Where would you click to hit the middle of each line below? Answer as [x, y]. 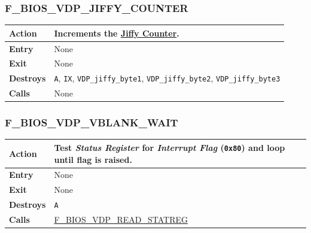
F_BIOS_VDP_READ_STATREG [121, 220]
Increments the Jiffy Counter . [117, 33]
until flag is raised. [93, 159]
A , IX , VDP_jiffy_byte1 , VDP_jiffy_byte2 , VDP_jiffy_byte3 [167, 78]
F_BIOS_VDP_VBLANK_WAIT [92, 122]
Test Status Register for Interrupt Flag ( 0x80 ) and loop [170, 147]
